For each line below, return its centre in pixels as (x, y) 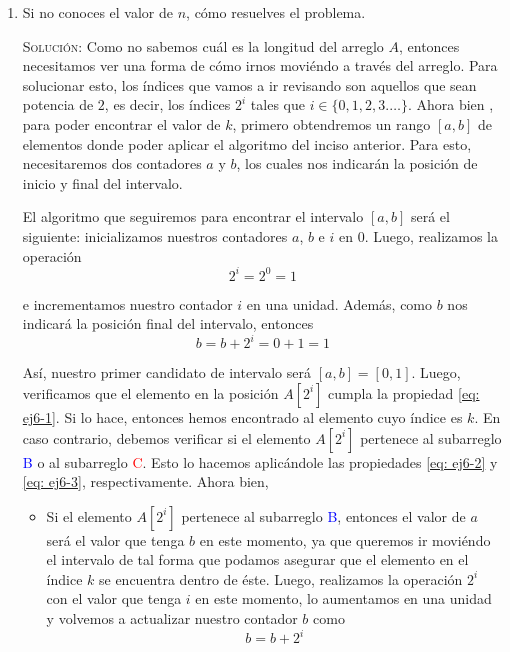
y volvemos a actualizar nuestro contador (172, 618)
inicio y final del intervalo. (102, 182)
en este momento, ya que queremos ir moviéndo (345, 539)
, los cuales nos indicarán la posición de (357, 163)
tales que (277, 104)
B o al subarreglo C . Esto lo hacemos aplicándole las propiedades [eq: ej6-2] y (260, 461)
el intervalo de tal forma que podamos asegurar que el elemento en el (257, 559)
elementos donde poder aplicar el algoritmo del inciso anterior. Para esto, (247, 143)
